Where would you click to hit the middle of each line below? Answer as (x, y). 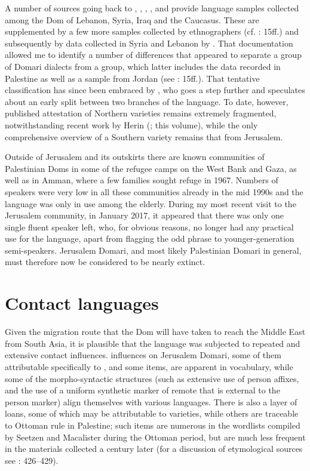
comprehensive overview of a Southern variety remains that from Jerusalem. (144, 136)
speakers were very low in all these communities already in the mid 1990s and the (154, 191)
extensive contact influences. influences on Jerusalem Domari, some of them (143, 355)
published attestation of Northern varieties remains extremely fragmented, (141, 113)
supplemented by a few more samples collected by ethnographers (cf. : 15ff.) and (152, 31)
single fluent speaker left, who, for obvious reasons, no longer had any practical (149, 227)
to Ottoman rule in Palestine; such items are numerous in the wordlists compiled (153, 425)
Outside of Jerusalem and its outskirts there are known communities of (135, 157)
